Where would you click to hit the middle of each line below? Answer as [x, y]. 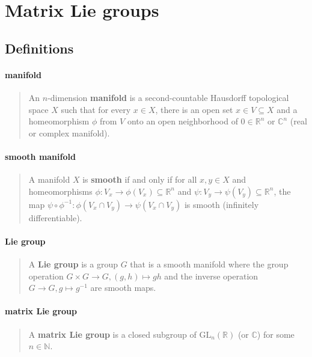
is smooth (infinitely [222, 204]
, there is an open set [194, 109]
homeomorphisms [60, 191]
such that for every [96, 109]
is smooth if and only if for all [140, 179]
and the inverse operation [211, 276]
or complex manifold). [69, 133]
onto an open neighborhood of [182, 121]
